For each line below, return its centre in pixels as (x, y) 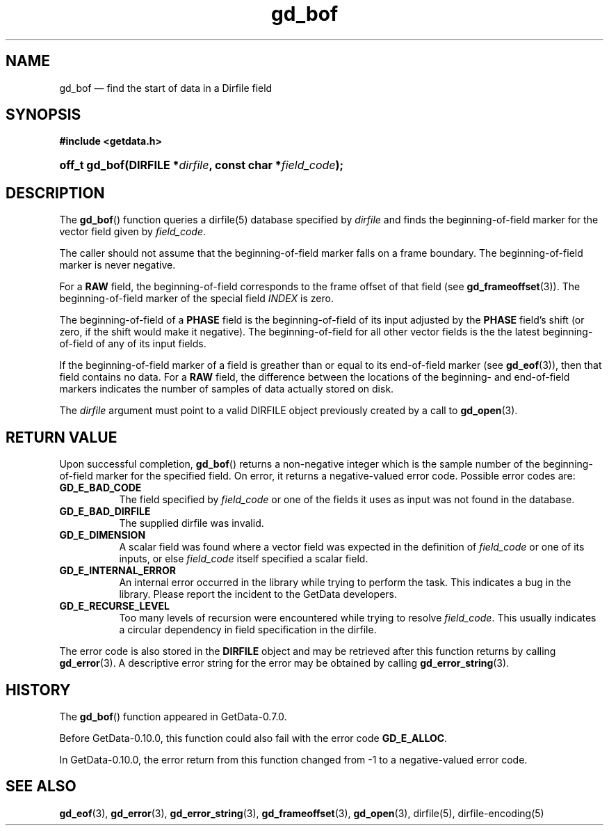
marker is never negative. (117, 265)
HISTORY (38, 690)
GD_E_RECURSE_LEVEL (114, 606)
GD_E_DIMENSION (103, 535)
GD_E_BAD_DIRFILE (105, 512)
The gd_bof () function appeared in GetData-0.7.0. (173, 716)
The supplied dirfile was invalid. (192, 523)
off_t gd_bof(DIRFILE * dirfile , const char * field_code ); (202, 165)
